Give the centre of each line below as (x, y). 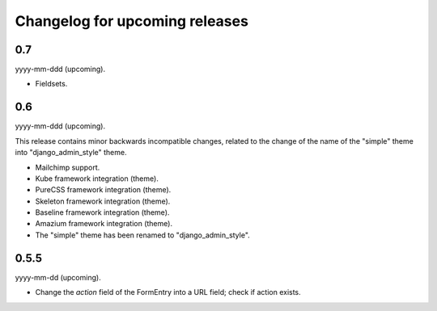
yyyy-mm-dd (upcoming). (58, 277)
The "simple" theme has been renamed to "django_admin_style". (142, 235)
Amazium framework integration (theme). (104, 224)
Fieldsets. (51, 84)
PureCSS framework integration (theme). (103, 190)
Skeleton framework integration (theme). (103, 201)
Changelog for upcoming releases (132, 21)
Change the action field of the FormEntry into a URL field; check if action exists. (168, 292)
